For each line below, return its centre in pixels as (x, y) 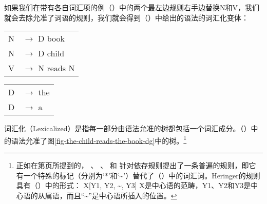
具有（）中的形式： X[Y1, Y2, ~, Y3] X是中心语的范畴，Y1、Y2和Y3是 (133, 185)
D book (52, 38)
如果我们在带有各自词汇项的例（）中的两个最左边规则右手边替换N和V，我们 (132, 7)
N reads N (56, 68)
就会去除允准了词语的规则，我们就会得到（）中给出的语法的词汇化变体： (126, 17)
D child (51, 53)
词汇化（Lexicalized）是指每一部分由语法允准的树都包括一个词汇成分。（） (128, 128)
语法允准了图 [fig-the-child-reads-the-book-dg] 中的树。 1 (99, 139)
